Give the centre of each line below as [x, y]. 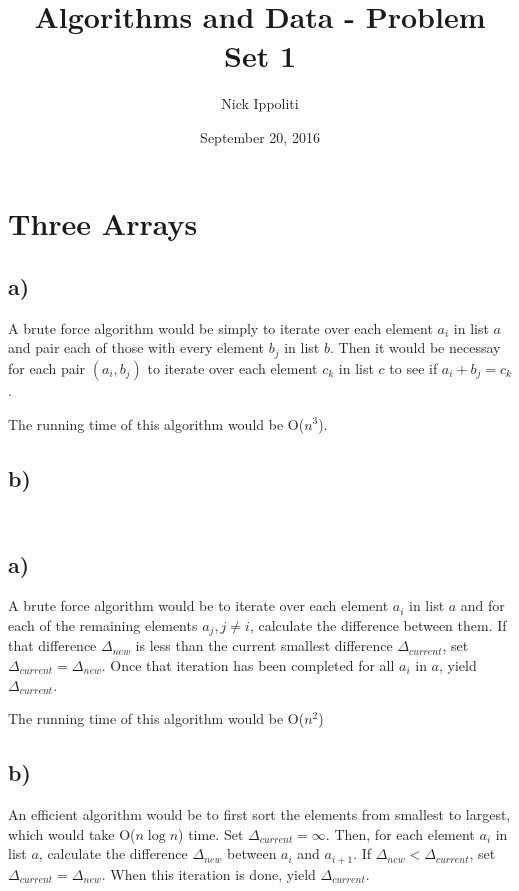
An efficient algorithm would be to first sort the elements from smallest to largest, [259, 813]
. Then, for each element [400, 833]
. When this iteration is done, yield [208, 873]
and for [482, 605]
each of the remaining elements [103, 624]
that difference [52, 645]
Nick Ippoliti [260, 103]
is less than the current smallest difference [264, 645]
